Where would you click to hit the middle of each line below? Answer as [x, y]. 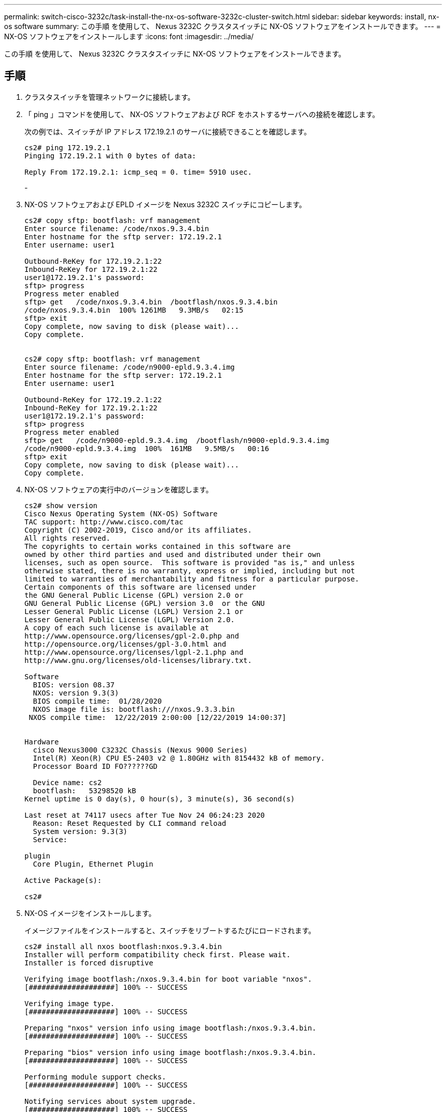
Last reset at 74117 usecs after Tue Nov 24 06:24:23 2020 [145, 815]
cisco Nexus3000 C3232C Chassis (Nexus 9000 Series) [140, 750]
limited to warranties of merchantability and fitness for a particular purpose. [192, 579]
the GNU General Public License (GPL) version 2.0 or [134, 595]
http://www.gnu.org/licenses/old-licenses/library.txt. [138, 660]
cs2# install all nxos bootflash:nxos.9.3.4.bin [123, 946]
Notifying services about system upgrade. [110, 1101]
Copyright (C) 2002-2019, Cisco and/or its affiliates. [138, 530]
